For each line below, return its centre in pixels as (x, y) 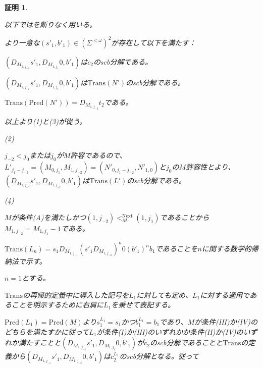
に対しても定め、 (165, 295)
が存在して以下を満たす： (153, 42)
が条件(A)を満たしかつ (49, 217)
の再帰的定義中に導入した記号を (75, 295)
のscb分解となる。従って (159, 356)
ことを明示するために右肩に (57, 305)
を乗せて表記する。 (143, 305)
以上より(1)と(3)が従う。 (46, 121)
